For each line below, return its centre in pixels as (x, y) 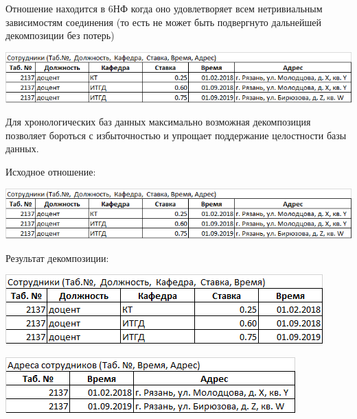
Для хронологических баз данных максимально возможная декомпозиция (158, 122)
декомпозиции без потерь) (60, 35)
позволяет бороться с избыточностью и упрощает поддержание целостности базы (176, 135)
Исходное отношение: (51, 171)
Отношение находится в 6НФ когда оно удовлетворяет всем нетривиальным (164, 8)
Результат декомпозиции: (57, 258)
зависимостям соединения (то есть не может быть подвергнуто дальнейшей (164, 22)
